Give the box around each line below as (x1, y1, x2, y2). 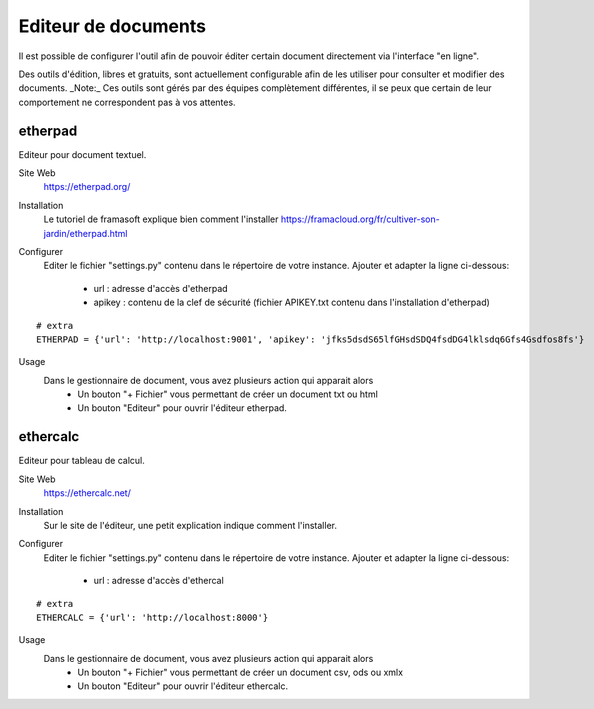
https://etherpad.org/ (43, 181, 131, 193)
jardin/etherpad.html (43, 227, 128, 239)
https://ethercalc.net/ (43, 487, 132, 499)
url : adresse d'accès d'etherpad (93, 282, 229, 294)
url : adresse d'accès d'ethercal (93, 575, 224, 587)
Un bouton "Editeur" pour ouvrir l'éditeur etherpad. (77, 402, 287, 414)
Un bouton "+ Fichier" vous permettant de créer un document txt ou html (77, 388, 379, 400)
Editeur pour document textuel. (18, 148, 147, 160)
